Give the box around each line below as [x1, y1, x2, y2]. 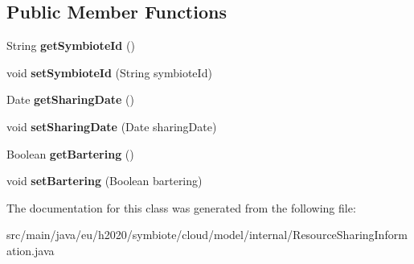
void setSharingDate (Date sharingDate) [6, 118, 217, 134]
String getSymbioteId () [6, 37, 135, 54]
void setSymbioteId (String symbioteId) [6, 64, 212, 80]
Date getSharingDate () [6, 91, 134, 108]
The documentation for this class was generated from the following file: [6, 199, 356, 216]
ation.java [6, 241, 55, 258]
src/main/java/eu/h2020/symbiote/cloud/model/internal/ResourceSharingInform [6, 226, 408, 243]
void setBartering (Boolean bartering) [6, 172, 203, 189]
